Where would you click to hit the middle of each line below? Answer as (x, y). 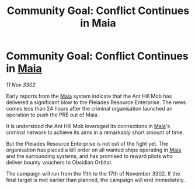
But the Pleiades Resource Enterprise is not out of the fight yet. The (87, 143)
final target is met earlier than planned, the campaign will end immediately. (96, 180)
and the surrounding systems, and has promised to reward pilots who (90, 156)
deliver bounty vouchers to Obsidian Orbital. (59, 162)
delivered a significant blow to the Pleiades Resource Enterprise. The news (96, 102)
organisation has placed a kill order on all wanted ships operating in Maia (94, 150)
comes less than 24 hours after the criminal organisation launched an (89, 108)
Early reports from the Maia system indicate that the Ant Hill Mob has (89, 96)
